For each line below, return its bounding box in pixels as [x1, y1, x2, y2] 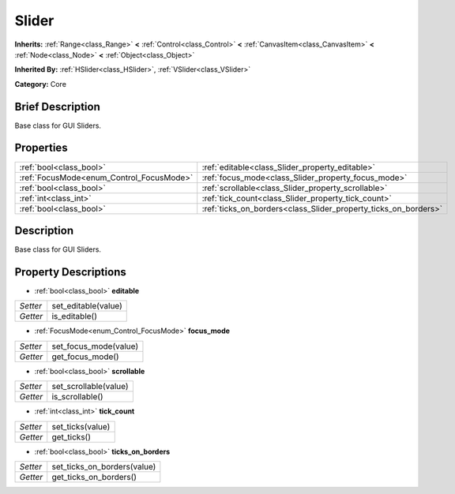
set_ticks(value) [51, 421, 111, 432]
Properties [14, 141, 68, 155]
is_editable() [51, 311, 98, 322]
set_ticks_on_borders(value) [51, 461, 156, 472]
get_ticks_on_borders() [51, 471, 137, 482]
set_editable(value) [51, 301, 122, 312]
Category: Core [14, 79, 67, 88]
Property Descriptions [14, 265, 126, 279]
